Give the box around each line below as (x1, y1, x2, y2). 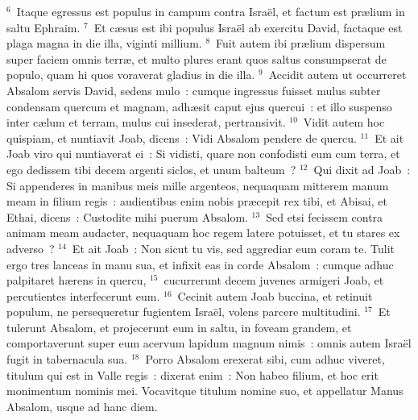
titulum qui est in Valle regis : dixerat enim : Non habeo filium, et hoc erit (6, 366, 379, 383)
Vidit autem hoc (303, 114, 385, 131)
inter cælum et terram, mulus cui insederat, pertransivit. (6, 114, 286, 131)
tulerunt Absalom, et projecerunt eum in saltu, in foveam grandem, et (6, 318, 352, 335)
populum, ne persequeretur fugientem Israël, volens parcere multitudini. (6, 303, 361, 320)
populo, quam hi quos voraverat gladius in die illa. (6, 66, 255, 83)
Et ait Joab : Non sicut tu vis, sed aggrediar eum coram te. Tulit (72, 239, 395, 256)
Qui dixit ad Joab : (313, 160, 411, 177)
